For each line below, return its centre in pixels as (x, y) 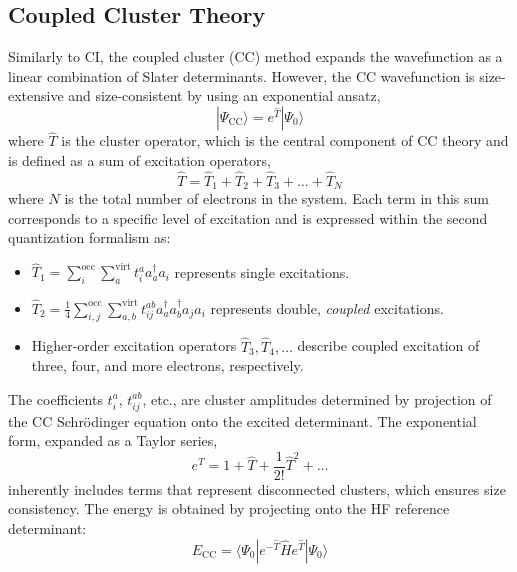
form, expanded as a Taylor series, (113, 440)
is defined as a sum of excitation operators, (139, 159)
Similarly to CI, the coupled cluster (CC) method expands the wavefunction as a (255, 56)
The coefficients (55, 398)
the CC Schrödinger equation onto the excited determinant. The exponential (242, 420)
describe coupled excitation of (388, 345)
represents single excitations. (262, 271)
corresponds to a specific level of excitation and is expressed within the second (248, 217)
